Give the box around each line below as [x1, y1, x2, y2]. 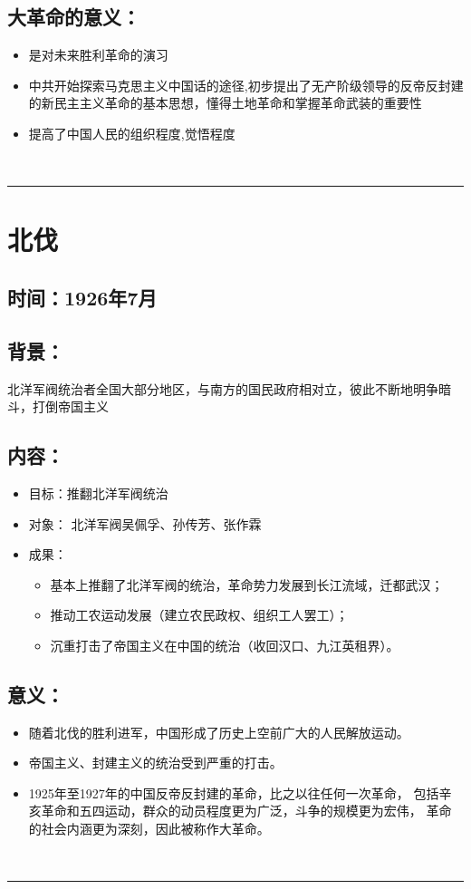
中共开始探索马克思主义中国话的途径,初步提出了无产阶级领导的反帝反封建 [28, 75, 464, 94]
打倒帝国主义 [32, 397, 109, 416]
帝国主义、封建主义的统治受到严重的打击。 [28, 753, 283, 772]
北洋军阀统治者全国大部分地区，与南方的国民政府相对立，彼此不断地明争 [7, 379, 438, 398]
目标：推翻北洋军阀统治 [28, 483, 168, 502]
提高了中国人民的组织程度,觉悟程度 [28, 123, 235, 142]
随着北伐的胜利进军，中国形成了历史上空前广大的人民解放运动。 [28, 722, 409, 741]
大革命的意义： [7, 3, 140, 31]
